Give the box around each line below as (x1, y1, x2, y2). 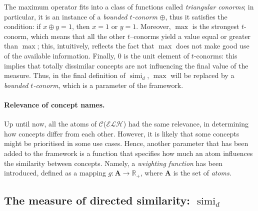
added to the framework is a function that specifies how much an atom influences (4, 147, 253, 158)
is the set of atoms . (173, 167, 231, 178)
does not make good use (175, 40, 249, 51)
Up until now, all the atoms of (4, 118, 97, 129)
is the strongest (192, 21, 239, 31)
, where (140, 167, 163, 178)
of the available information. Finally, (4, 50, 116, 60)
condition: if (4, 21, 41, 31)
